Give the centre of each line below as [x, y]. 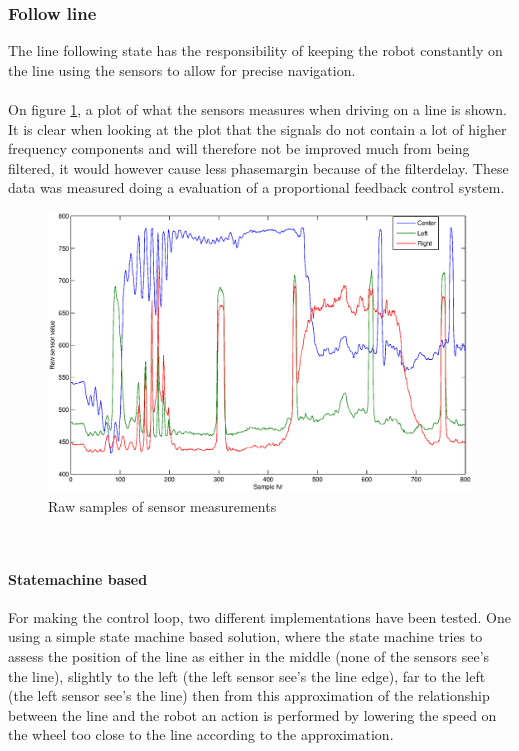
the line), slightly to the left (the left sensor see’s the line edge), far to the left [247, 675]
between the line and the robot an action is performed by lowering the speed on [252, 714]
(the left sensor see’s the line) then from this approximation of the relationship [249, 695]
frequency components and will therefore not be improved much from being [239, 148]
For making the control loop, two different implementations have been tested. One [259, 616]
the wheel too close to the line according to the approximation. [201, 734]
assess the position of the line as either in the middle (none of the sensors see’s [249, 656]
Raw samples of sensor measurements [162, 505]
